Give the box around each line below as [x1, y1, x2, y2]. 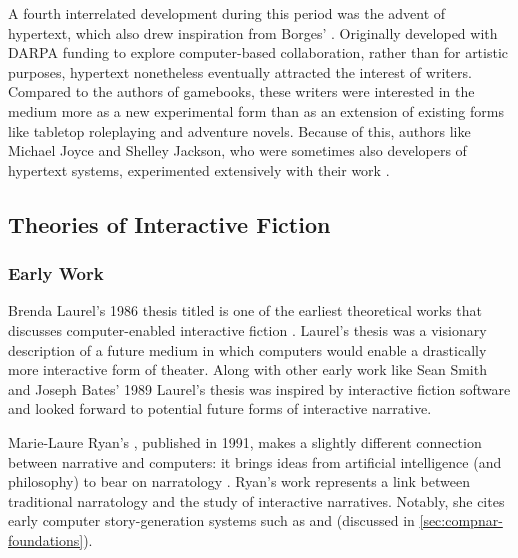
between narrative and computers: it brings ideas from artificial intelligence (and [8, 451, 502, 472]
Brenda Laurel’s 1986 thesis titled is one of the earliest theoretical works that [8, 300, 482, 321]
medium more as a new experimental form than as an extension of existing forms [8, 100, 504, 121]
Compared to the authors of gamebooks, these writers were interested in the [8, 81, 475, 102]
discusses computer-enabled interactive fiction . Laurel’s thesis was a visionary [8, 319, 487, 340]
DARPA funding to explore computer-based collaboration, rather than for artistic [8, 42, 509, 63]
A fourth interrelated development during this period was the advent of [8, 3, 446, 23]
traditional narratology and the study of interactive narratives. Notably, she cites [8, 490, 505, 511]
